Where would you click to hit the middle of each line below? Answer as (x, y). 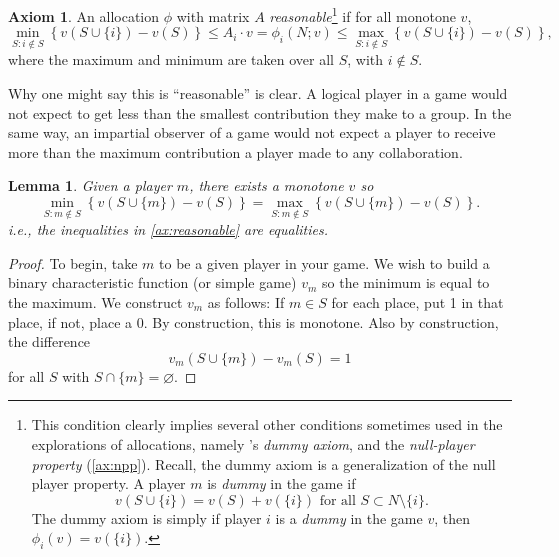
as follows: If (246, 302)
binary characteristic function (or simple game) (152, 282)
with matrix (213, 15)
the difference (49, 341)
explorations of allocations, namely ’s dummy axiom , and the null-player (253, 444)
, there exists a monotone (266, 185)
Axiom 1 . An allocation (84, 15)
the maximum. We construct (95, 302)
